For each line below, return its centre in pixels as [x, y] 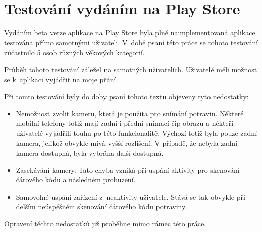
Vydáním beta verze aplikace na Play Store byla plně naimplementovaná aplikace [130, 33]
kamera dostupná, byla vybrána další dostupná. [90, 153]
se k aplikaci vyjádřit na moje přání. [61, 79]
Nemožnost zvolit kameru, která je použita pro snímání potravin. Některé [130, 113]
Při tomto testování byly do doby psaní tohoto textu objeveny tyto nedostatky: [126, 96]
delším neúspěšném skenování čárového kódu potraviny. [101, 206]
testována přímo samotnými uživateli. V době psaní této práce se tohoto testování [131, 42]
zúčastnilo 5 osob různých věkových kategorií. [74, 52]
